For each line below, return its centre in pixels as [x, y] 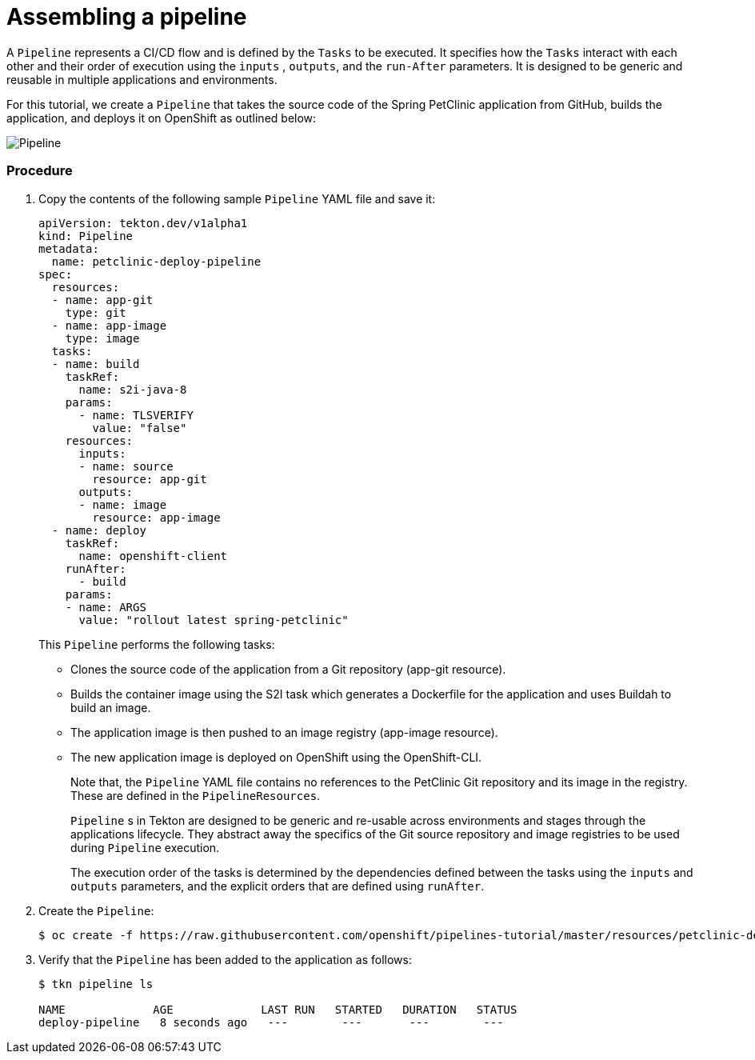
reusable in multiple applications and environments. [142, 79]
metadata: [69, 248]
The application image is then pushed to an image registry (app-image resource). [284, 732]
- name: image [123, 504]
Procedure [40, 171]
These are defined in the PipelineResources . [196, 795]
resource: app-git [150, 479]
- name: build [96, 364]
